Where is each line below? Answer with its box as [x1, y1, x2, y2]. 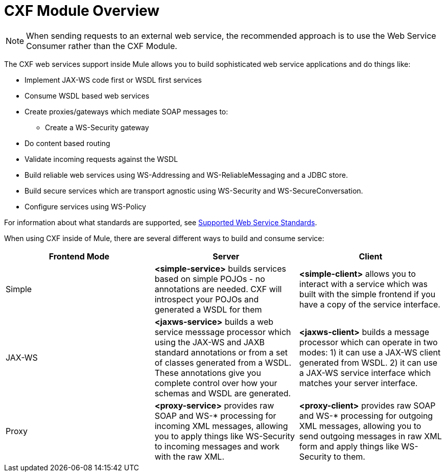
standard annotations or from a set [154, 347, 288, 358]
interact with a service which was [299, 278, 428, 289]
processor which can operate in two [299, 337, 438, 347]
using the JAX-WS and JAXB [154, 337, 265, 347]
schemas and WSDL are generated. [154, 388, 291, 398]
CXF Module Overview [4, 2, 160, 19]
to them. [334, 451, 365, 462]
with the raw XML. [154, 451, 224, 462]
